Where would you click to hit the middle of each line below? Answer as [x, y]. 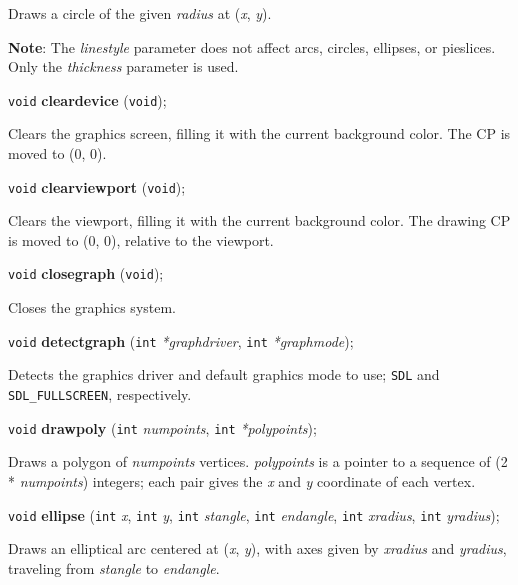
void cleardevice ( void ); [87, 99]
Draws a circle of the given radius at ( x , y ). [140, 13]
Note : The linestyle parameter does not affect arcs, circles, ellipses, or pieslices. [252, 46]
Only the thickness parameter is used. [123, 66]
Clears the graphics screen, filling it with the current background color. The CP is [259, 133]
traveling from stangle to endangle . [114, 567]
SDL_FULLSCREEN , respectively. [100, 394]
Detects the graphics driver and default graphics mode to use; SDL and [224, 374]
